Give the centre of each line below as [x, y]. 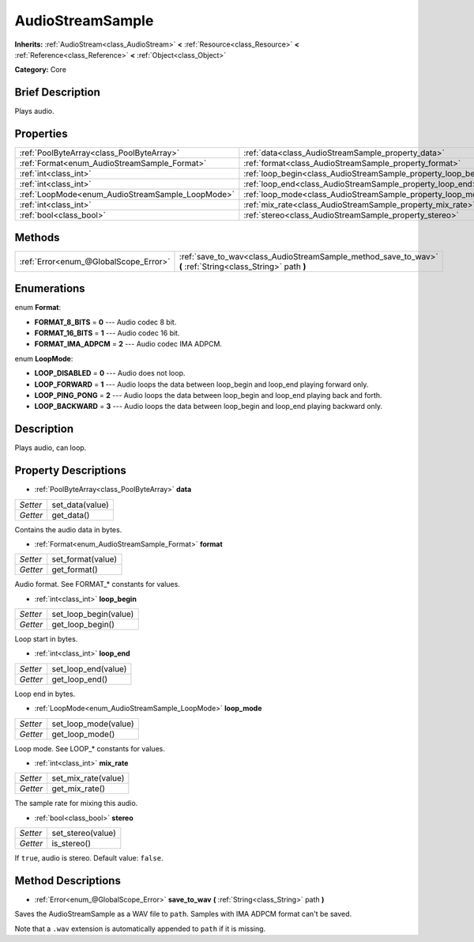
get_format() [75, 569]
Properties [41, 134]
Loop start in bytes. [46, 639]
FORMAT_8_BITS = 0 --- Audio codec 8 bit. [105, 322]
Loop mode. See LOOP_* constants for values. [90, 748]
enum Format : [38, 308]
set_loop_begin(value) [93, 615]
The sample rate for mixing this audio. [76, 804]
